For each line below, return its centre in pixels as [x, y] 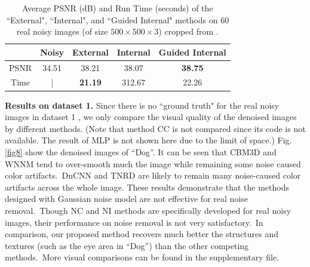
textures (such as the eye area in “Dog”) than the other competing [127, 245]
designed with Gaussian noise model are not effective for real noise [126, 199]
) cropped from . [188, 31]
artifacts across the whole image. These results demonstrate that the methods [147, 187]
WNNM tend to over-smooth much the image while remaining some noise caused [153, 163]
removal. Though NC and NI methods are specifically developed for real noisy [148, 210]
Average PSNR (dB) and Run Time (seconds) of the [118, 8]
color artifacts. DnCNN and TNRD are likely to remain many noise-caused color [153, 175]
